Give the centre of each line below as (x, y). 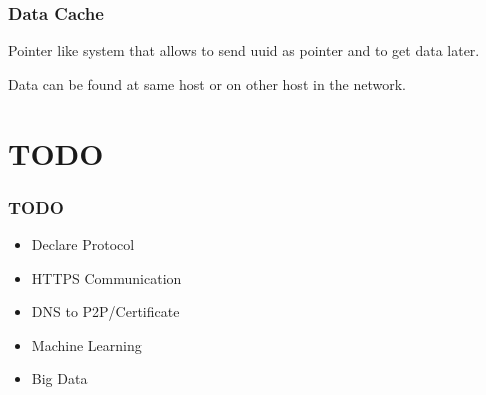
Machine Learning (86, 344)
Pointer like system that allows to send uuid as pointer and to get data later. (244, 50)
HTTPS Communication (106, 277)
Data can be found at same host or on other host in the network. (207, 83)
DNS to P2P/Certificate (105, 311)
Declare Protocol (83, 244)
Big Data (59, 378)
